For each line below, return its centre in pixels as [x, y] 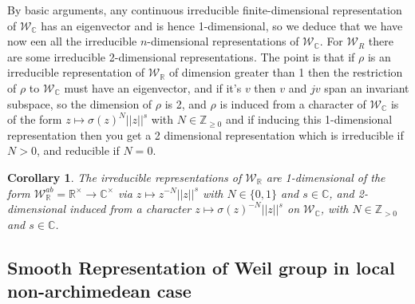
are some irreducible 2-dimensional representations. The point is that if [181, 56]
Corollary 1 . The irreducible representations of [125, 177]
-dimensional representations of [223, 41]
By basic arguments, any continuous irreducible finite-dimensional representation [205, 10]
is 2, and [186, 103]
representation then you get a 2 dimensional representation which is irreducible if [206, 134]
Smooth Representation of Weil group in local [201, 267]
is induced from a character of [293, 103]
